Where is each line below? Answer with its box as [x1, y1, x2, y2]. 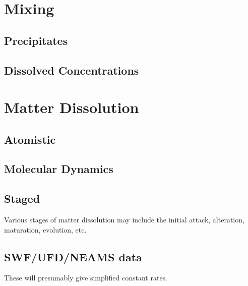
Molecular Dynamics [4, 161, 113, 177]
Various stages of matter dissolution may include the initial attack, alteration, [4, 214, 244, 225]
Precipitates [4, 32, 68, 48]
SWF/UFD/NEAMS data [4, 249, 142, 264]
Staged [4, 191, 40, 206]
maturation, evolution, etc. [4, 224, 87, 235]
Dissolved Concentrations [4, 62, 139, 78]
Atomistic [4, 131, 56, 147]
